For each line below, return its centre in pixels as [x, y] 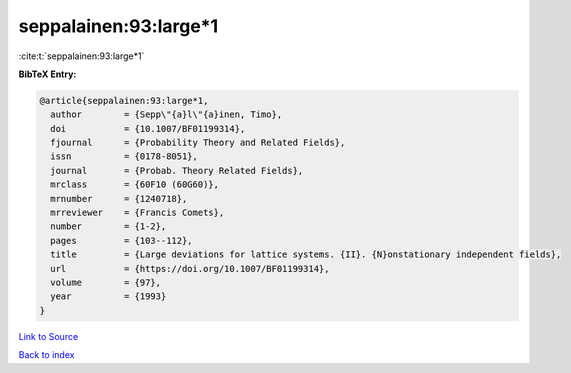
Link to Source [48, 336]
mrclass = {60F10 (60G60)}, [135, 184]
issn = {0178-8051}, [124, 156]
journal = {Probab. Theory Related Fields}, [177, 170]
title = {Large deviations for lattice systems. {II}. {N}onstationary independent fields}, [306, 254]
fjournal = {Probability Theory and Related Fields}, [198, 143]
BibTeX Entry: [47, 74]
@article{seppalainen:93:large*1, [124, 100]
